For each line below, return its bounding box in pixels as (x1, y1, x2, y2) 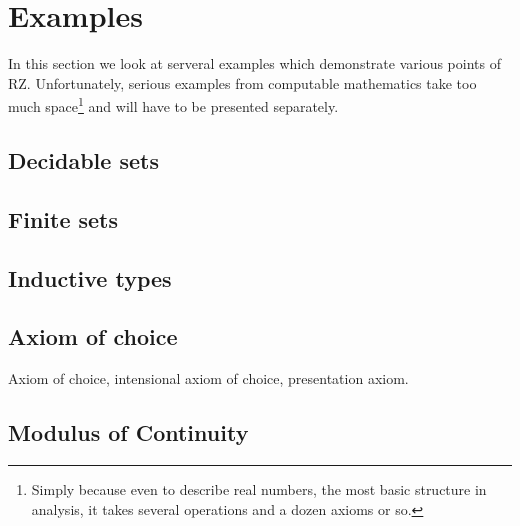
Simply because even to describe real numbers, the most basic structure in (31, 478, 487, 499)
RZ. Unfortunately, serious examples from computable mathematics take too (8, 72, 477, 93)
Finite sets (8, 203, 119, 234)
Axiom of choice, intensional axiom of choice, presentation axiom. (8, 368, 409, 389)
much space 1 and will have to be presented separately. (8, 93, 339, 116)
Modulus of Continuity (8, 417, 249, 448)
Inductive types (8, 262, 172, 293)
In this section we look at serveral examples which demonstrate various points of (8, 53, 501, 74)
